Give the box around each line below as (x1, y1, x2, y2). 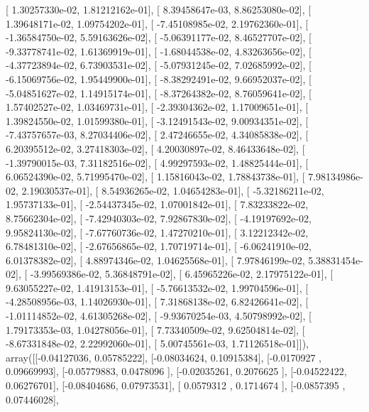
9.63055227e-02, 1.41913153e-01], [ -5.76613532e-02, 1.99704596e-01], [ (6, 280, 309, 295)
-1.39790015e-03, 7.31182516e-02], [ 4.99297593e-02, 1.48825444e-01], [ (6, 155, 309, 170)
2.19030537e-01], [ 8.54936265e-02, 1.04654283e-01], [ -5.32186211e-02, (21, 183, 324, 197)
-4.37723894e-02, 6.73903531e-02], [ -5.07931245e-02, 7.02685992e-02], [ (6, 58, 312, 72)
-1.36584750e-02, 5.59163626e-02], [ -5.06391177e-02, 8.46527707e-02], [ (6, 30, 312, 45)
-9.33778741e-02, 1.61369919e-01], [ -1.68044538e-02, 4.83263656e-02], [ (6, 43, 312, 58)
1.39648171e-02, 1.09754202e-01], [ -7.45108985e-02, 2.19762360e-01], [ (6, 16, 309, 31)
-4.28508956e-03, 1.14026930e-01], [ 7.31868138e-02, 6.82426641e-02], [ (6, 294, 309, 309)
